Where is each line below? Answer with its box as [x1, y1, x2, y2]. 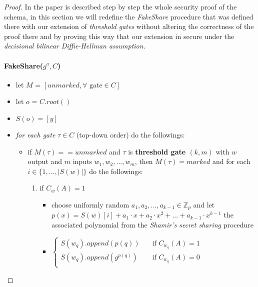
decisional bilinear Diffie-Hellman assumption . [4, 40, 145, 51]
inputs [72, 156, 92, 166]
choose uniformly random [51, 199, 129, 209]
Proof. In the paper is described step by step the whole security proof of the [4, 1, 237, 11]
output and [27, 156, 62, 166]
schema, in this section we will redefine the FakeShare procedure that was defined [4, 11, 253, 21]
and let [193, 199, 215, 209]
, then [134, 156, 153, 166]
